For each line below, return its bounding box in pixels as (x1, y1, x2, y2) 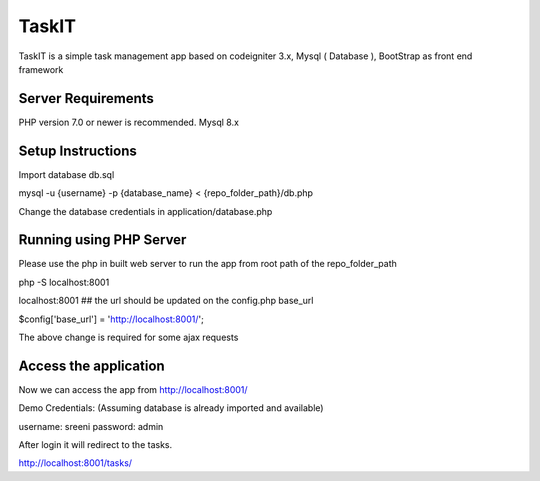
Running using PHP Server (18, 231, 187, 249)
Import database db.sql (18, 168, 115, 180)
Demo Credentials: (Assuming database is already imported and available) (18, 402, 324, 414)
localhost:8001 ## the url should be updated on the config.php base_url (18, 295, 314, 307)
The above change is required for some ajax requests (18, 331, 239, 343)
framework (18, 63, 64, 75)
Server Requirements (18, 90, 155, 107)
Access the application (18, 357, 165, 374)
